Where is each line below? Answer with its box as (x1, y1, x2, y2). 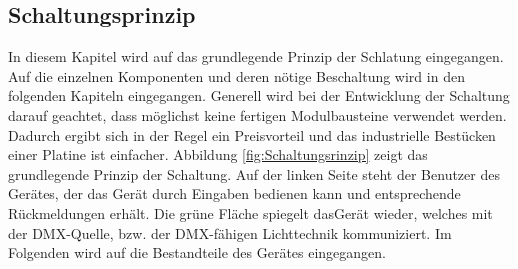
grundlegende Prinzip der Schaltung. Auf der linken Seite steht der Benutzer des (8, 163, 500, 184)
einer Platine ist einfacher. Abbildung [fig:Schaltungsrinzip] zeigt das (8, 144, 428, 165)
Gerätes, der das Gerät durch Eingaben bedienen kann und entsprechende (8, 183, 461, 204)
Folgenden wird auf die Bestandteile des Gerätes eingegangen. (8, 242, 387, 263)
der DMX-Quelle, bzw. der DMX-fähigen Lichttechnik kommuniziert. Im (8, 222, 452, 243)
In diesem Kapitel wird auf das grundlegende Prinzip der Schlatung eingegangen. (8, 46, 504, 67)
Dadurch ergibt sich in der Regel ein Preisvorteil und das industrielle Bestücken (8, 124, 496, 145)
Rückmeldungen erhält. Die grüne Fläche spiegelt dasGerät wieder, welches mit (8, 202, 493, 223)
